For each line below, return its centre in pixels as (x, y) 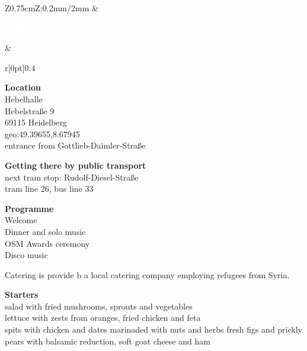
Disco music (26, 255)
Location (23, 87)
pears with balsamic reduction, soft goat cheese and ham (108, 341)
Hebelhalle (24, 99)
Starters (22, 294)
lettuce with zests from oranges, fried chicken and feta (103, 318)
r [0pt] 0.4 (20, 67)
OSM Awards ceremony (47, 243)
